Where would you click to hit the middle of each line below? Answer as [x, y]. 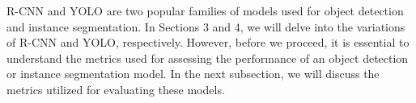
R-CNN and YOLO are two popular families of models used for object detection [205, 10]
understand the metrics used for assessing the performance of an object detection [208, 58]
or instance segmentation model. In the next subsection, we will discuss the [193, 74]
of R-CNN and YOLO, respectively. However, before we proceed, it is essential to [208, 42]
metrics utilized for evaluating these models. [116, 89]
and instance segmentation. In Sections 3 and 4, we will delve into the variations [206, 26]
